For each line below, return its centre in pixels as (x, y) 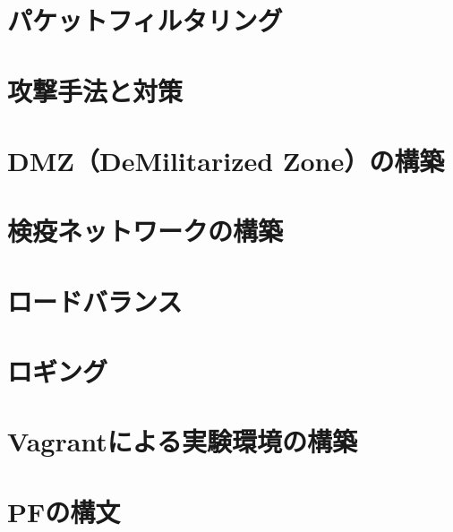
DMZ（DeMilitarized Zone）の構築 (226, 160)
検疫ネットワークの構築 (145, 231)
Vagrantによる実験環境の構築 (182, 441)
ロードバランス (95, 300)
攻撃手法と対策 (95, 90)
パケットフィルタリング (145, 20)
